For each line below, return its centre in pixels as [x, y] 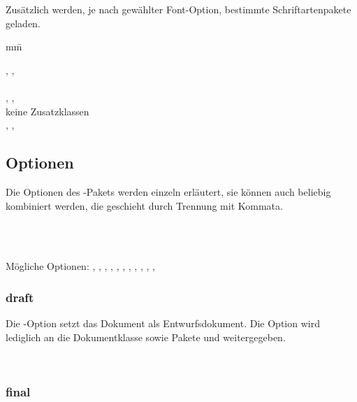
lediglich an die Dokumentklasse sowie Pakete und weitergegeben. [146, 337]
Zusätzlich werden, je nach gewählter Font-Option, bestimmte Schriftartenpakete [178, 9]
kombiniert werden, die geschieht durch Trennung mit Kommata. [144, 205]
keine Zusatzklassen [48, 111]
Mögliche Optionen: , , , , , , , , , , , [80, 266]
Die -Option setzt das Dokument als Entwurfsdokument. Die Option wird [163, 323]
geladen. [23, 23]
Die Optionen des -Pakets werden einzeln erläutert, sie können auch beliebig [168, 191]
